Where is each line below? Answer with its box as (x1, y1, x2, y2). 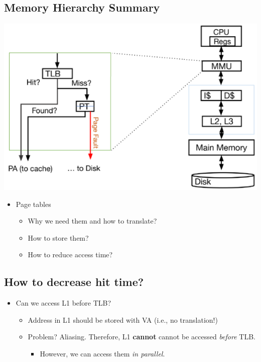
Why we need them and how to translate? (28, 215, 157, 226)
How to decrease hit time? (4, 274, 144, 289)
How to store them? (28, 232, 89, 243)
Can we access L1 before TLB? (16, 298, 111, 308)
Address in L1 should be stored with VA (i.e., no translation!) (28, 314, 218, 325)
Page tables (16, 198, 51, 209)
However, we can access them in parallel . (40, 348, 165, 358)
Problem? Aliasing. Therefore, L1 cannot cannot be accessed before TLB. (28, 331, 255, 342)
